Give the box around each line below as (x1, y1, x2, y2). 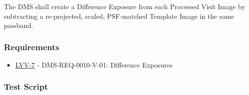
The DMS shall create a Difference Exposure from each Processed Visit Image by (4, 1, 246, 11)
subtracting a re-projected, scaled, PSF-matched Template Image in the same (4, 11, 234, 21)
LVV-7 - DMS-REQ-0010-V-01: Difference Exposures (15, 60, 173, 69)
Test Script (4, 80, 48, 92)
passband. (4, 20, 33, 30)
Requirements (4, 41, 59, 53)
